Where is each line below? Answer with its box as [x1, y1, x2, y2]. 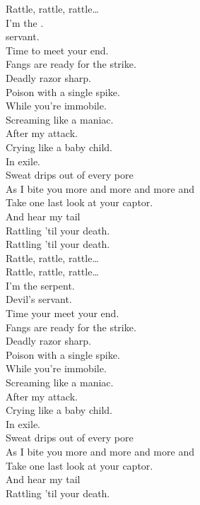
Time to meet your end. [6, 42, 109, 57]
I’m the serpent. [6, 278, 75, 292]
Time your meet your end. [6, 306, 119, 321]
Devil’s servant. [6, 292, 72, 307]
